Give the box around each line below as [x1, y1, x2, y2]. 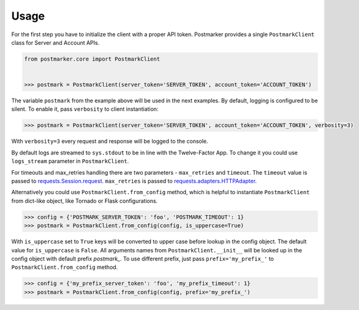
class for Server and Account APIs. [11, 39, 100, 46]
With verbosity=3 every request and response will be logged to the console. [11, 138, 208, 145]
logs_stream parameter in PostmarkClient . [11, 157, 129, 165]
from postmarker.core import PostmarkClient [24, 55, 161, 62]
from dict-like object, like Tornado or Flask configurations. [11, 197, 158, 205]
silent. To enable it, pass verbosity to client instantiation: [11, 105, 159, 113]
